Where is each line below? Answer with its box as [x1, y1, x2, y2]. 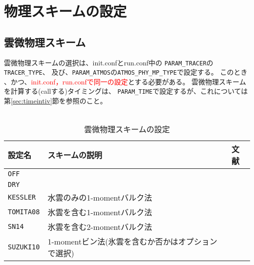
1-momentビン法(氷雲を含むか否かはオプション [47, 236, 217, 247]
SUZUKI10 [8, 243, 40, 251]
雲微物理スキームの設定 [84, 123, 170, 135]
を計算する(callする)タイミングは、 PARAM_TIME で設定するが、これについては [4, 86, 248, 96]
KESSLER [8, 193, 36, 202]
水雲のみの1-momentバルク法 [47, 192, 152, 204]
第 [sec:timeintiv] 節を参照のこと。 [4, 96, 107, 106]
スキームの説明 [47, 149, 103, 161]
